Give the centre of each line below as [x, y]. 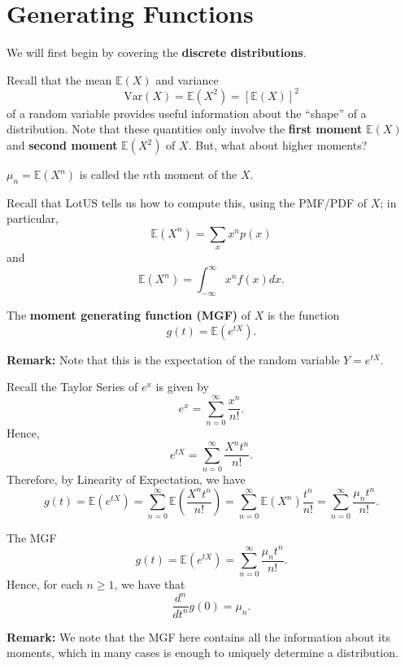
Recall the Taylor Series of [72, 387]
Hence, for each [45, 584]
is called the [109, 174]
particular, [33, 218]
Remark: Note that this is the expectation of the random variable [173, 359]
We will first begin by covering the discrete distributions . [157, 52]
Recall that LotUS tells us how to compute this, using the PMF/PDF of [187, 202]
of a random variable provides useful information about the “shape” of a [187, 113]
